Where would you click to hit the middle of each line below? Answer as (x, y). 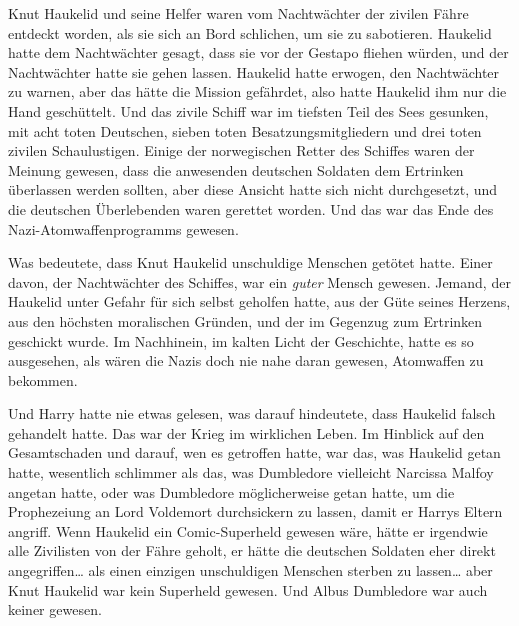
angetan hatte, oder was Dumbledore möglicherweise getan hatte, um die (231, 491)
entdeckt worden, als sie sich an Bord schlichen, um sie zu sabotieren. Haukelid (250, 32)
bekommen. (43, 379)
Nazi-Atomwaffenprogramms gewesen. (123, 228)
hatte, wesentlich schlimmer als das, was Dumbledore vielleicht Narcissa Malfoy (251, 472)
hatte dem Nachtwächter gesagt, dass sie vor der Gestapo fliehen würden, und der (258, 52)
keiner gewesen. (55, 609)
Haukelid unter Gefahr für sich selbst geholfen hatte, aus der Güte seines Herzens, (259, 301)
